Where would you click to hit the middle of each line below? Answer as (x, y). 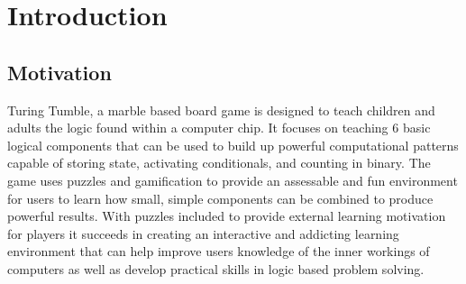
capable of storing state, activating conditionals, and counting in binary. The (219, 163)
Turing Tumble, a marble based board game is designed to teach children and (221, 110)
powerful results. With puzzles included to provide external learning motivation (227, 216)
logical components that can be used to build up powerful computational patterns (233, 145)
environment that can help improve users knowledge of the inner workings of (219, 251)
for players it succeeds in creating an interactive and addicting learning (203, 233)
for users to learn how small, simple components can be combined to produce (220, 198)
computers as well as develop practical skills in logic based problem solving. (216, 268)
